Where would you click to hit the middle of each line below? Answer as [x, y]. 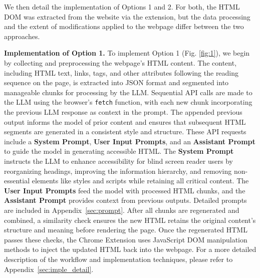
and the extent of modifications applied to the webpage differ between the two [124, 26]
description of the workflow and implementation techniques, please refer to [118, 259]
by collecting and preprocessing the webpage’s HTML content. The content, [120, 62]
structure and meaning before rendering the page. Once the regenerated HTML [126, 230]
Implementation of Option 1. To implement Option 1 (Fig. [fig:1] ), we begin [127, 53]
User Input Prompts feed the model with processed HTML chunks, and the [125, 190]
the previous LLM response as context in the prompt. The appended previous [123, 112]
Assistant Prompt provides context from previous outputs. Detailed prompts [125, 200]
